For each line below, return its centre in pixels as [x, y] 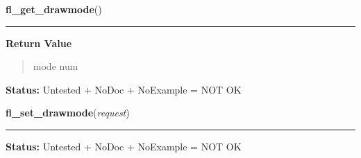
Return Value [39, 43]
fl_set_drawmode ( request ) [68, 113]
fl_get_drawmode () [54, 9]
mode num [56, 66]
